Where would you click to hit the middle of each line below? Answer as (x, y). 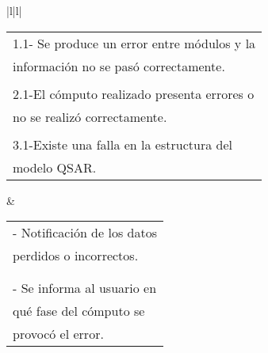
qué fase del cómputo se (79, 311)
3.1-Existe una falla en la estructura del (123, 144)
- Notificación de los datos (85, 233)
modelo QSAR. (55, 167)
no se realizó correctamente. (90, 116)
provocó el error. (58, 334)
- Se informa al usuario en (85, 288)
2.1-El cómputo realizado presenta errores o (134, 93)
